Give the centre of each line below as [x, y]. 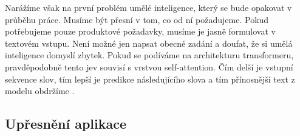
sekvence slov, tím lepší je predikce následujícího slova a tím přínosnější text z [150, 79]
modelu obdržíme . [40, 91]
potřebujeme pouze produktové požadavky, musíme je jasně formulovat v [140, 31]
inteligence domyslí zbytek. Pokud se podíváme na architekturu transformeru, [149, 55]
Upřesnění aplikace [66, 124]
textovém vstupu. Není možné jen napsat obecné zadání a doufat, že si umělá [149, 43]
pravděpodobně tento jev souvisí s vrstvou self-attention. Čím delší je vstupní [149, 66]
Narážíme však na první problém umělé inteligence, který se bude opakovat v [148, 7]
